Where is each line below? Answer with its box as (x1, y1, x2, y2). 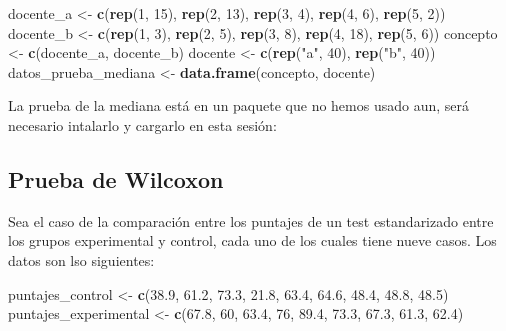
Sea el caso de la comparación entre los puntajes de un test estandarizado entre (8, 210, 494, 231)
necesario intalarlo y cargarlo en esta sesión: (8, 114, 277, 135)
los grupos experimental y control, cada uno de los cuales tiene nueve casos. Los (8, 230, 497, 251)
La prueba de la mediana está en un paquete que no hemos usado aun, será (8, 95, 470, 116)
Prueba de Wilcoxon (8, 163, 224, 194)
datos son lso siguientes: (8, 249, 155, 270)
